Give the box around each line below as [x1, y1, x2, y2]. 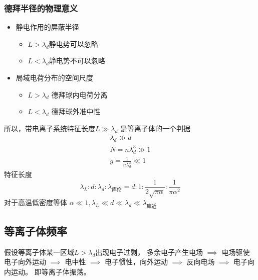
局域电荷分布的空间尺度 [16, 72, 93, 82]
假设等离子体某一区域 [4, 246, 74, 257]
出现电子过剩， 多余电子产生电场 [95, 246, 203, 257]
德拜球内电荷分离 [51, 89, 108, 100]
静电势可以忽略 [49, 38, 98, 49]
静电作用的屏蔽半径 [16, 22, 79, 32]
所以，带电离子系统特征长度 [4, 123, 95, 133]
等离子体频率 [4, 223, 67, 238]
